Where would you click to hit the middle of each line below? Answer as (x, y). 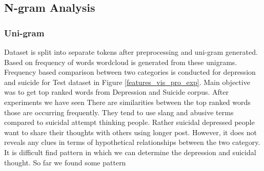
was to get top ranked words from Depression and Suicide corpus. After (116, 92)
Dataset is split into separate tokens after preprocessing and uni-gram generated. (131, 52)
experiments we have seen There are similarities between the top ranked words (127, 102)
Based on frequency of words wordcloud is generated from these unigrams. (121, 62)
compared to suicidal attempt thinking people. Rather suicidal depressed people (129, 122)
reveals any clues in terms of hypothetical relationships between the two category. (132, 142)
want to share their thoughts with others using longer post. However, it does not (130, 132)
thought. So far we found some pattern (65, 162)
